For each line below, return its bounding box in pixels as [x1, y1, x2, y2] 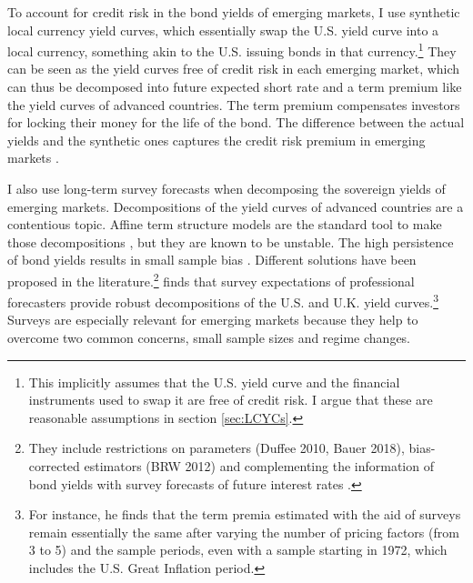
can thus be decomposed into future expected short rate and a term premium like [7, 77, 462, 96]
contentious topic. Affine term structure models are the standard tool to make [7, 215, 442, 234]
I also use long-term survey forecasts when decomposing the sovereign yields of [7, 179, 446, 197]
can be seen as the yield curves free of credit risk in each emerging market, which [7, 59, 460, 78]
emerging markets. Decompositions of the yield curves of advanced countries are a [7, 196, 464, 216]
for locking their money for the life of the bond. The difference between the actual [7, 113, 465, 132]
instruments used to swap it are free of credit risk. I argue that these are [28, 390, 433, 409]
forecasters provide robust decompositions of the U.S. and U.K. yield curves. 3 [7, 290, 438, 311]
